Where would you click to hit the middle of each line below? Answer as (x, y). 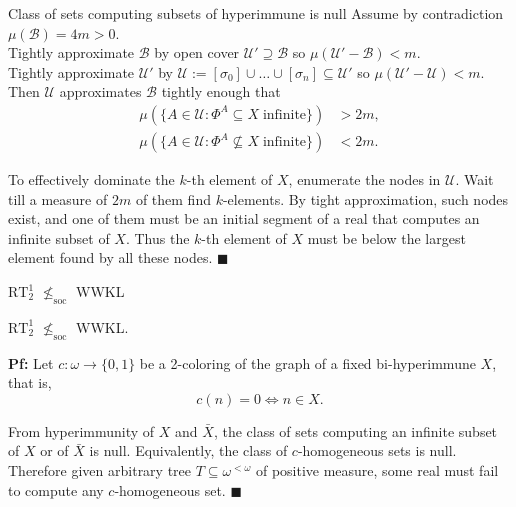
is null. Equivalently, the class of (188, 450)
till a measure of (58, 198)
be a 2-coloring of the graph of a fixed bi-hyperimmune (307, 362)
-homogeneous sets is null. (377, 450)
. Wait (474, 179)
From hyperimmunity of (81, 430)
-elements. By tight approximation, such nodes (365, 198)
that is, (30, 382)
